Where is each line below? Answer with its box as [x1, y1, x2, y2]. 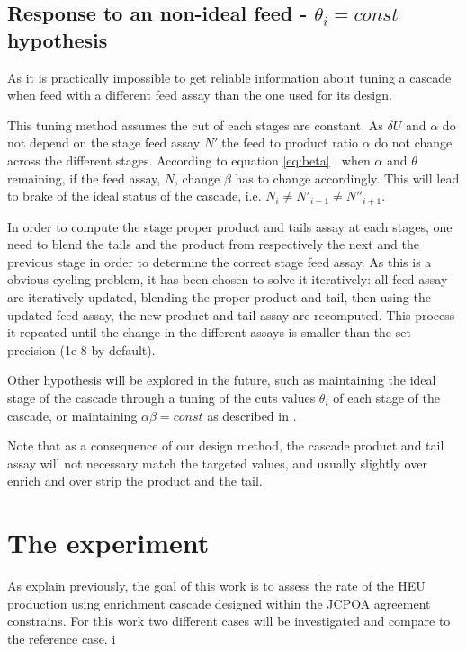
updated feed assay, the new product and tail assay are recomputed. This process [7, 305, 455, 324]
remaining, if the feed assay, [7, 168, 161, 187]
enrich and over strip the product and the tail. [7, 471, 263, 490]
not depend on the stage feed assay [7, 133, 201, 152]
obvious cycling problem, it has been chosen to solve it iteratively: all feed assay [7, 270, 448, 289]
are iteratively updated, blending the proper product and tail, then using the [7, 287, 431, 306]
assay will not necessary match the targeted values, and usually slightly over [7, 453, 427, 472]
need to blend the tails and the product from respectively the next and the [7, 235, 420, 254]
